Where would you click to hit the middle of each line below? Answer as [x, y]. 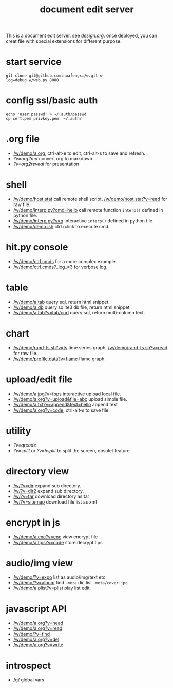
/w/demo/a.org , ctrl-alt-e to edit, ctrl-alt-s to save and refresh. [79, 153]
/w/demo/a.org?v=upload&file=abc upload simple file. [70, 399]
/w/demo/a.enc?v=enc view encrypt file [55, 537]
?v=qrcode [25, 445]
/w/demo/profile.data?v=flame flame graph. [59, 359]
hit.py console [37, 247]
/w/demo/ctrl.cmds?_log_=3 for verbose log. [60, 267]
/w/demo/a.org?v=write [38, 645]
